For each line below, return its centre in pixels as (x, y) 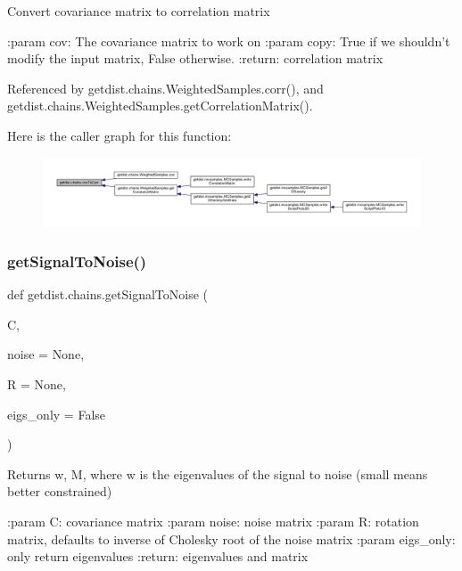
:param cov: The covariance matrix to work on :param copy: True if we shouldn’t (229, 41)
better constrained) (60, 491)
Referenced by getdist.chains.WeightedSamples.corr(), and (165, 88)
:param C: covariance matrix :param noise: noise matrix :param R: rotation (213, 521)
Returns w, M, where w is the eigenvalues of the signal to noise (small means (218, 473)
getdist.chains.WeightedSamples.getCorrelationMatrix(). (160, 106)
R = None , (37, 384)
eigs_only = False (57, 414)
